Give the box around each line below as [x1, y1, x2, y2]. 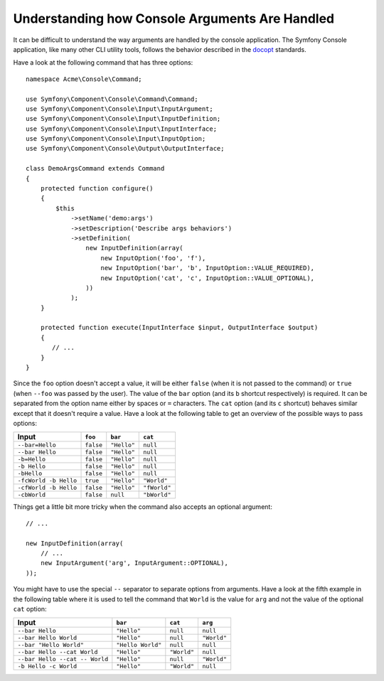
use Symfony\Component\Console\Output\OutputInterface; [26, 144, 225, 153]
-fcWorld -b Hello [17, 477, 78, 485]
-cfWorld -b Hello [17, 484, 78, 492]
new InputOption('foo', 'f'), [100, 254, 206, 262]
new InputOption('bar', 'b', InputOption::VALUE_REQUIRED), [100, 264, 315, 272]
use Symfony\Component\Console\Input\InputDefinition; [26, 114, 221, 123]
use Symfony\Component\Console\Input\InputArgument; [26, 104, 213, 113]
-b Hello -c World [17, 663, 78, 670]
